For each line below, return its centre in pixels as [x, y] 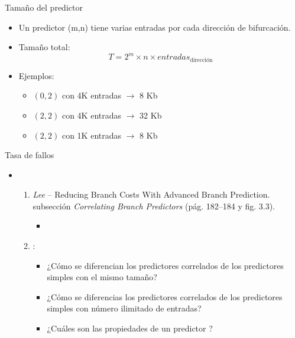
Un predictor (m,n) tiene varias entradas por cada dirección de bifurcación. [155, 27]
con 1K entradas [92, 135]
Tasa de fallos [30, 155]
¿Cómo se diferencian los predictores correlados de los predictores [165, 265]
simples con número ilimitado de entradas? [124, 308]
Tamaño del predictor [44, 7]
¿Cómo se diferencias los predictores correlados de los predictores [165, 296]
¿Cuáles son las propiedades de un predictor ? [130, 328]
